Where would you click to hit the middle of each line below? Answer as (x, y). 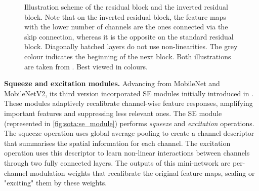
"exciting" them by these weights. (56, 183)
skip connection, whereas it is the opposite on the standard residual (129, 36)
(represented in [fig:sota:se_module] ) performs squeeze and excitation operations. (129, 123)
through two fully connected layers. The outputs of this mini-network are (117, 162)
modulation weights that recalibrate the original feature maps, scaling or (142, 173)
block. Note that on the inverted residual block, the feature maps (125, 16)
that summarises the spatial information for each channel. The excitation (117, 143)
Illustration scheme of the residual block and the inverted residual (126, 7)
